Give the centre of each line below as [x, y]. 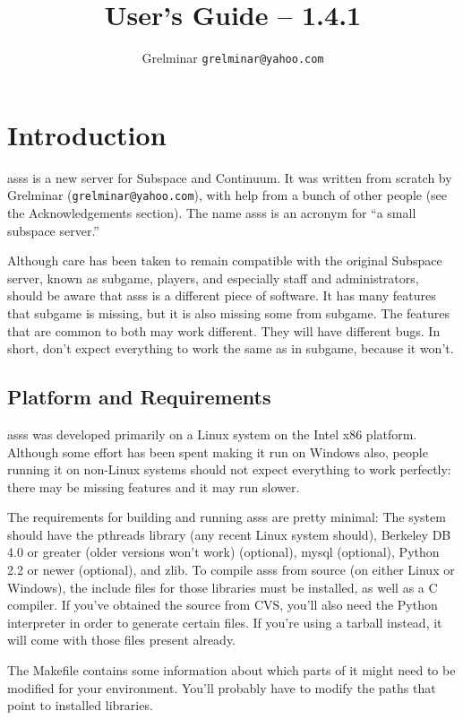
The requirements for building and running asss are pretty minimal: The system [227, 517]
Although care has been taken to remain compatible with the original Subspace [225, 260]
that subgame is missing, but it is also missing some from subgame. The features [228, 312]
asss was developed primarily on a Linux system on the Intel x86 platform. [212, 434]
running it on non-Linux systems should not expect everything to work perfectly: [229, 469]
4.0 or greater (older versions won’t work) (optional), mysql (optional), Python [223, 552]
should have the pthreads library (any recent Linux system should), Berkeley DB [229, 534]
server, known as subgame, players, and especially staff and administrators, [213, 278]
